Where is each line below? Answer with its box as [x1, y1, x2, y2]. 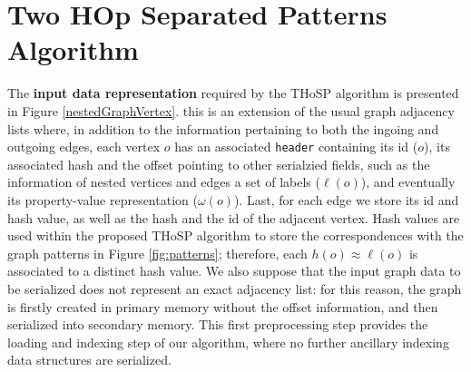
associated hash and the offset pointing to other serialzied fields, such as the [7, 154, 430, 173]
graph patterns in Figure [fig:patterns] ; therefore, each [7, 243, 308, 262]
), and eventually [360, 172, 456, 191]
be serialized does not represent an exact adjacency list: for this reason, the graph [7, 279, 462, 298]
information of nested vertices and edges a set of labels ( [7, 172, 320, 191]
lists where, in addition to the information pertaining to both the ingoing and [7, 119, 439, 138]
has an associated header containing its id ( [174, 137, 418, 156]
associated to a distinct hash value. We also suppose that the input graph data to [7, 261, 461, 280]
